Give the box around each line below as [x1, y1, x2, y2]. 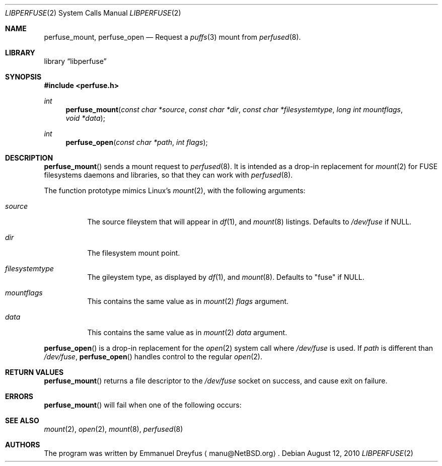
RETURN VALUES [5, 368, 64, 376]
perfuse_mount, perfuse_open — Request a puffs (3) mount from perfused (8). [44, 33, 301, 41]
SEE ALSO [5, 416, 39, 425]
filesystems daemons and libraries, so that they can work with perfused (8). [44, 171, 293, 179]
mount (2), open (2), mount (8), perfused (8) [44, 425, 183, 433]
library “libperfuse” [44, 57, 107, 65]
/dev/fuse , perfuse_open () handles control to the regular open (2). [44, 352, 263, 361]
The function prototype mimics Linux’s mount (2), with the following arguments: [44, 186, 306, 195]
